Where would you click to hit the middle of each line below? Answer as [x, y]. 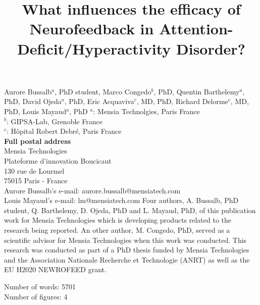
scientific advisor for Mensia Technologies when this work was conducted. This [125, 240]
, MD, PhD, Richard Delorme [182, 101]
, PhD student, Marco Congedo [103, 91]
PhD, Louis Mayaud [35, 111]
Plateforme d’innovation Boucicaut [58, 160]
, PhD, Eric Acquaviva [99, 101]
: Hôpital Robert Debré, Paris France [64, 131]
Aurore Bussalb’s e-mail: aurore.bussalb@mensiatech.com [92, 190]
